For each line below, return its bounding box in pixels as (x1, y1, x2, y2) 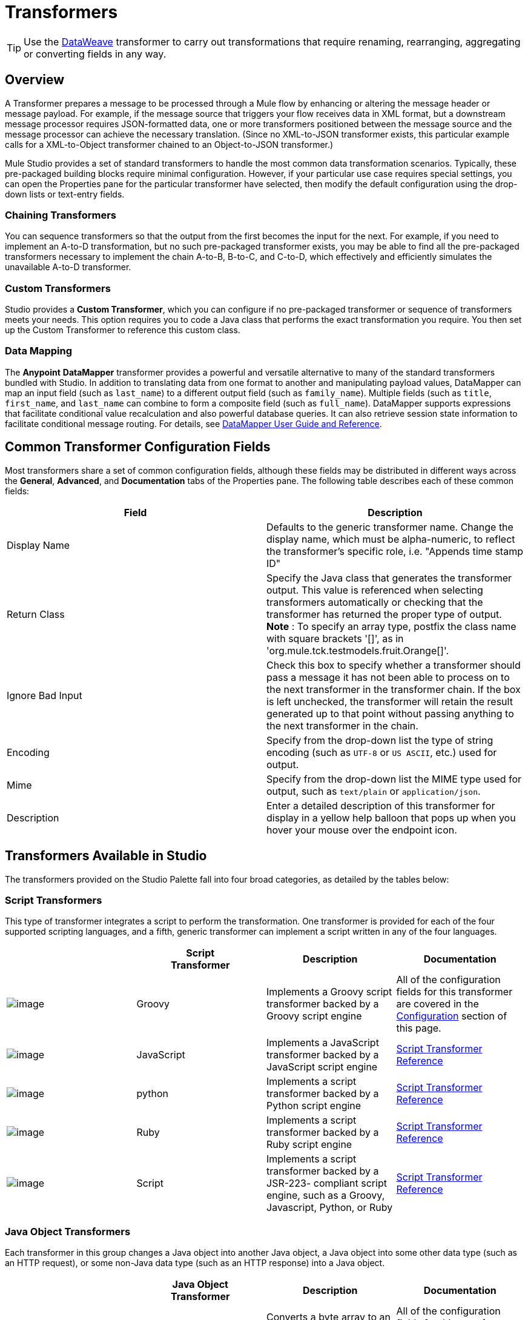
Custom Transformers (5, 282, 111, 294)
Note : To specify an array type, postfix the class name (266, 620, 516, 632)
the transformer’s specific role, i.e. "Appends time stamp (266, 545, 523, 557)
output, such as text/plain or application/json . (266, 784, 481, 797)
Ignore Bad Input (7, 689, 82, 701)
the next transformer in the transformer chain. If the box (266, 683, 521, 695)
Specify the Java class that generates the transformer (266, 571, 512, 584)
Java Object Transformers (5, 1225, 131, 1238)
